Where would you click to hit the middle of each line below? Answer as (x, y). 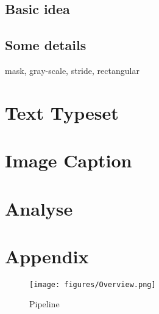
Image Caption (69, 160)
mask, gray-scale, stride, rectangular (72, 70)
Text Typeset (62, 112)
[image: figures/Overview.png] (93, 284)
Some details (46, 45)
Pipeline (44, 304)
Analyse (39, 208)
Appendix (47, 256)
